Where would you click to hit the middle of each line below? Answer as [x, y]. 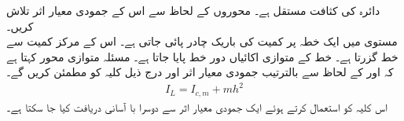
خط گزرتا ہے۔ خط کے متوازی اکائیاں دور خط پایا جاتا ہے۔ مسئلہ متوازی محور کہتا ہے [202, 56]
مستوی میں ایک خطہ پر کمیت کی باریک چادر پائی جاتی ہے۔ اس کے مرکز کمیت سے [202, 41]
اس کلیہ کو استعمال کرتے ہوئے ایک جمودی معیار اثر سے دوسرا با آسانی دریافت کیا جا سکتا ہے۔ [197, 106]
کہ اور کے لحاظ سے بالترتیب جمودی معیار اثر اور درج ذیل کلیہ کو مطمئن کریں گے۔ [200, 72]
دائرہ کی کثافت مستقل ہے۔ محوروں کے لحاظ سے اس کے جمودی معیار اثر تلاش [193, 10]
